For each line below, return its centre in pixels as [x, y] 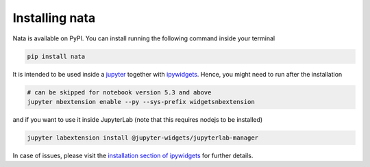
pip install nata [56, 56]
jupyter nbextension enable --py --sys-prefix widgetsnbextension [141, 102]
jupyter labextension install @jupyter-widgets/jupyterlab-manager [143, 138]
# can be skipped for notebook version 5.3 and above [119, 92]
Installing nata [54, 18]
